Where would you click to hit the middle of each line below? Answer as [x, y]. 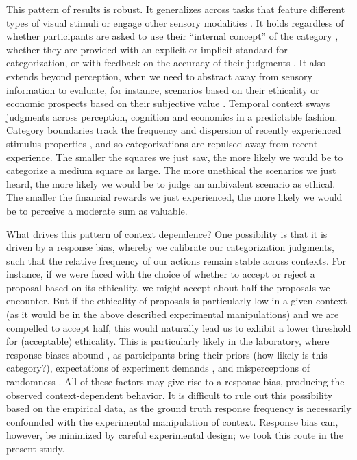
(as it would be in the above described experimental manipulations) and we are [173, 314]
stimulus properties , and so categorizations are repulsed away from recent [162, 143]
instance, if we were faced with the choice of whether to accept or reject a [161, 274]
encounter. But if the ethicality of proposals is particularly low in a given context [177, 301]
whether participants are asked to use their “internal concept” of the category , [172, 36]
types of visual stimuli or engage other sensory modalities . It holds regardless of [175, 22]
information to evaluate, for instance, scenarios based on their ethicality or [163, 89]
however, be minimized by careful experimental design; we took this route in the [175, 435]
